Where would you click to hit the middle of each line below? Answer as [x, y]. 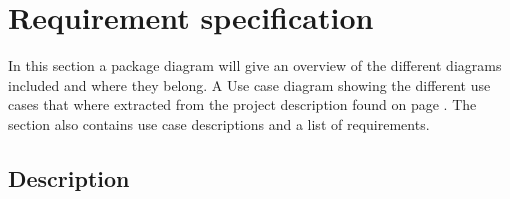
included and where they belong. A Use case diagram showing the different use [249, 84]
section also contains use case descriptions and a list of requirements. [219, 123]
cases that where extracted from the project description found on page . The [242, 104]
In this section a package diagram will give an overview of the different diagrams [255, 65]
